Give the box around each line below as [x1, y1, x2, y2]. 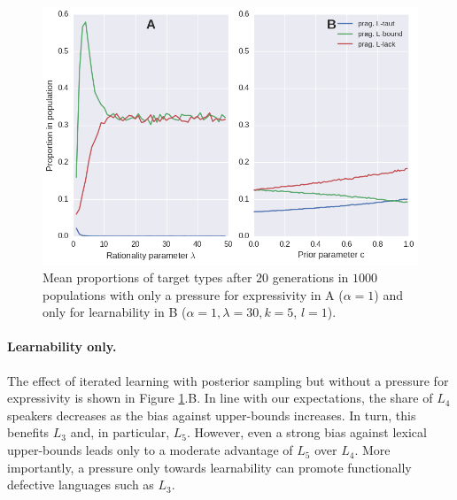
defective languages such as [7, 475, 154, 494]
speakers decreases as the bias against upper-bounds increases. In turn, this [7, 405, 416, 424]
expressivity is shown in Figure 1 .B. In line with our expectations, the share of [7, 388, 433, 407]
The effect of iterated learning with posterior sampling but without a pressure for [7, 371, 449, 389]
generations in [272, 268, 349, 287]
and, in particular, [70, 423, 170, 442]
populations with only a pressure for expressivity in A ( [43, 285, 344, 304]
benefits [7, 423, 50, 442]
